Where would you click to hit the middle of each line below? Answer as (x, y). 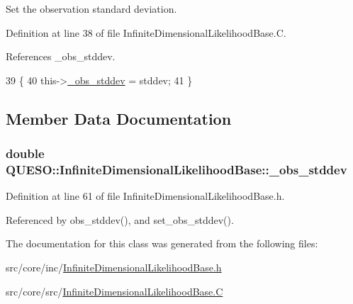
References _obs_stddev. (61, 56)
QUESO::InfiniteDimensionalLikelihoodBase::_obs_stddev (176, 169)
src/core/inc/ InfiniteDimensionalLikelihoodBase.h (114, 268)
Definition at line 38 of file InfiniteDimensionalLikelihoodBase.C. (146, 32)
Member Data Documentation (119, 118)
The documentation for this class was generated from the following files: (162, 243)
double (25, 153)
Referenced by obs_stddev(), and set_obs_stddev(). (120, 219)
